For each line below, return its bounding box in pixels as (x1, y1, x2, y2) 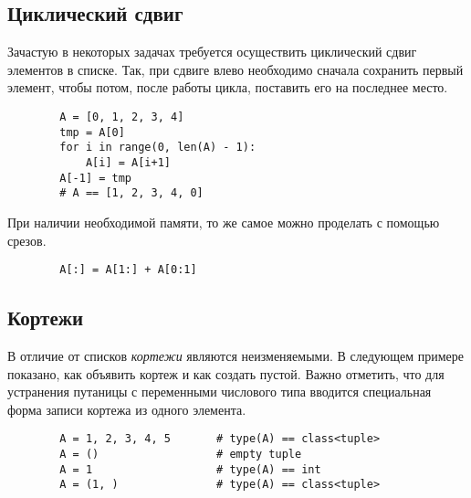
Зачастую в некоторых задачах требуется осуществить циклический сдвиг (7, 42, 417, 61)
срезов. (7, 230, 47, 249)
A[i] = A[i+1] (85, 155, 171, 169)
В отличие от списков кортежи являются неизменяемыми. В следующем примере (7, 345, 465, 365)
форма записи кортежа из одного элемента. (7, 399, 246, 419)
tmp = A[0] (59, 125, 125, 139)
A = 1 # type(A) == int (59, 462, 321, 476)
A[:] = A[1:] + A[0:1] (59, 263, 197, 277)
